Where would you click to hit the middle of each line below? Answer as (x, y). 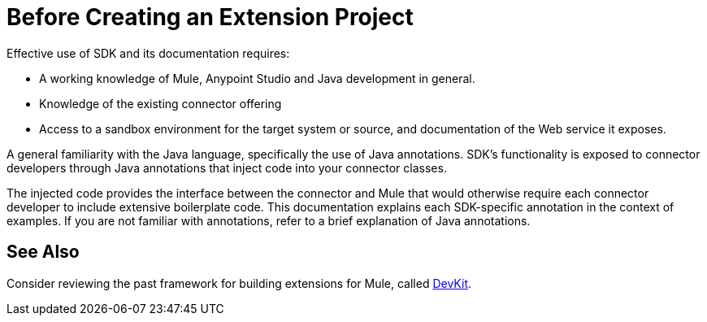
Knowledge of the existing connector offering (160, 103)
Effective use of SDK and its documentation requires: (148, 53)
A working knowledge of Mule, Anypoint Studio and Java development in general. (257, 78)
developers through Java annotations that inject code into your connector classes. (227, 168)
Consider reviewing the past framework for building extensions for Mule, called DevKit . (239, 283)
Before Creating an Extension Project (210, 17)
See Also (43, 252)
